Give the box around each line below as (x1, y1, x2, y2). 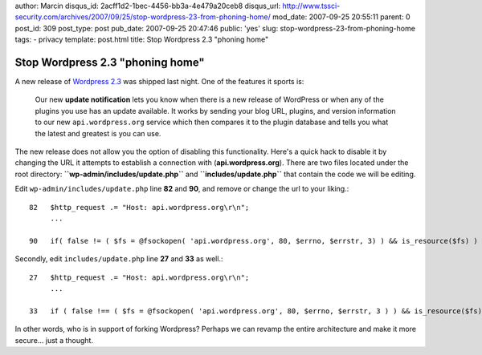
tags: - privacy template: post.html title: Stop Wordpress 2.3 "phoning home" (14, 34, 269, 44)
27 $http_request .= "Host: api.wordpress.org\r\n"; (29, 272, 250, 282)
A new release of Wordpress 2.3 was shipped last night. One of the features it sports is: (14, 77, 304, 87)
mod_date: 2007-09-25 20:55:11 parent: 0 (272, 12, 411, 22)
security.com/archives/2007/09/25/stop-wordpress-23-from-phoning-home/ (14, 12, 271, 22)
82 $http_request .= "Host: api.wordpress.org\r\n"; (29, 203, 250, 212)
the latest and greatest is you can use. (35, 128, 161, 138)
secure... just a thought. (14, 335, 94, 345)
